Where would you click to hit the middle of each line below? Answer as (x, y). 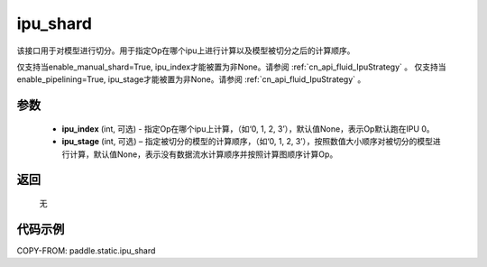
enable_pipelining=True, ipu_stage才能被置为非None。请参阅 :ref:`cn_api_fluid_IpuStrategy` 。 (191, 79)
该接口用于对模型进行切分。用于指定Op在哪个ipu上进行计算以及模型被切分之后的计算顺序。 (186, 51)
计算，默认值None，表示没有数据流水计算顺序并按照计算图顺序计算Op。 (203, 154)
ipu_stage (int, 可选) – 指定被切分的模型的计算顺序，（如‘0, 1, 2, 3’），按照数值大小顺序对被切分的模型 (247, 142)
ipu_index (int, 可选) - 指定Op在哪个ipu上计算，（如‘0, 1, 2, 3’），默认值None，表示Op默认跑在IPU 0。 (248, 129)
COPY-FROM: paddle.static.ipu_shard (86, 250)
